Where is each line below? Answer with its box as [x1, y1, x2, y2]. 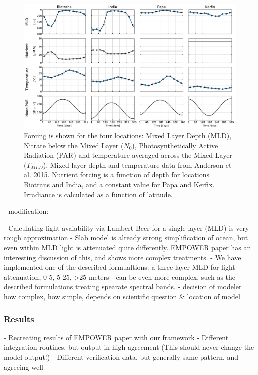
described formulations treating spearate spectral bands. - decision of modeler [4, 281, 242, 292]
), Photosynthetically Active [132, 140, 218, 150]
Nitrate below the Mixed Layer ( [24, 140, 124, 150]
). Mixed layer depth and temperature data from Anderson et [43, 159, 232, 170]
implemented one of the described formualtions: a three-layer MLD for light [4, 262, 235, 272]
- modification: [4, 206, 49, 216]
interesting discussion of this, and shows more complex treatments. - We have [4, 252, 241, 262]
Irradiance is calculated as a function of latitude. [24, 189, 173, 199]
